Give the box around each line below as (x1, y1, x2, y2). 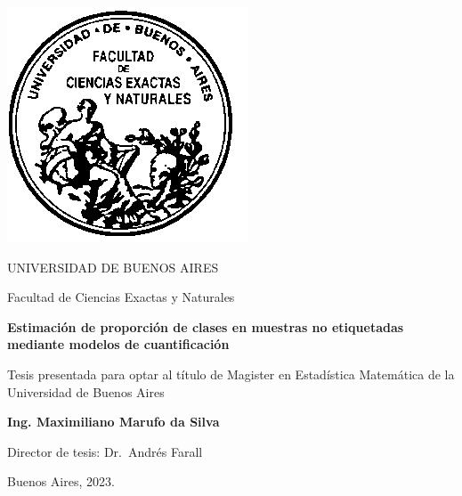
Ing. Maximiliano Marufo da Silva (7, 412, 220, 431)
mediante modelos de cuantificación (7, 335, 230, 354)
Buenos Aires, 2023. (7, 472, 115, 491)
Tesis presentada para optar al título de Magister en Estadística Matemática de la (7, 364, 455, 383)
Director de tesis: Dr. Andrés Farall (7, 442, 203, 460)
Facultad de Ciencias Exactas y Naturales (7, 288, 235, 306)
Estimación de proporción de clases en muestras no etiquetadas (7, 317, 404, 336)
